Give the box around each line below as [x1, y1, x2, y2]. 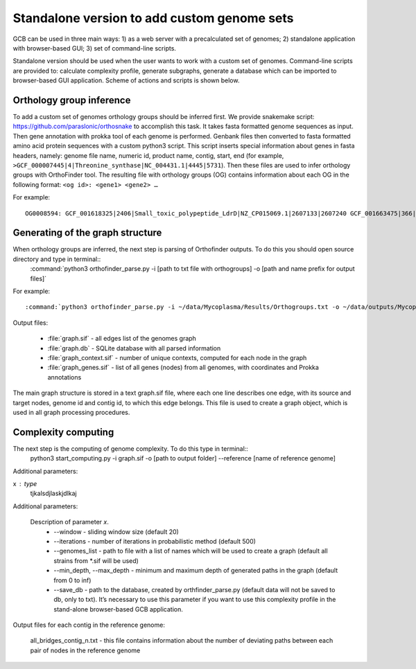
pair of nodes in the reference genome [30, 646, 141, 654]
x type [12, 479, 37, 488]
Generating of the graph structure [12, 227, 162, 239]
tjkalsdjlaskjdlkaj [30, 489, 78, 498]
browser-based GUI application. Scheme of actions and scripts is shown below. [12, 76, 240, 84]
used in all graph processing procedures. [12, 408, 130, 416]
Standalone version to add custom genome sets [12, 10, 294, 26]
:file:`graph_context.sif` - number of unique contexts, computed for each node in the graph [47, 353, 307, 362]
